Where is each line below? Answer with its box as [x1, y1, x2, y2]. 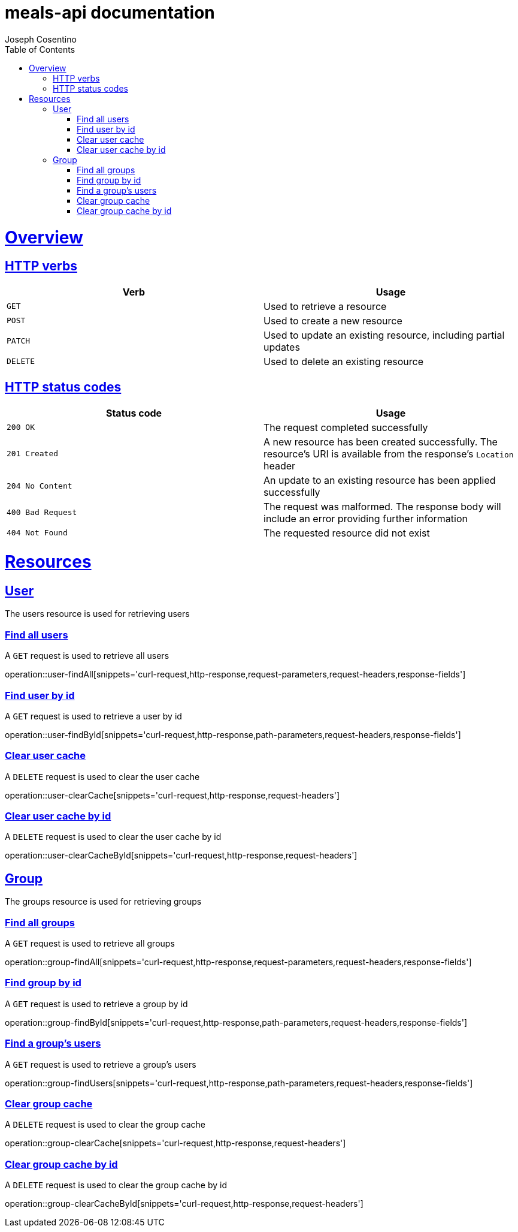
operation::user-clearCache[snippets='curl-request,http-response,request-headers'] [5, 790, 340, 800]
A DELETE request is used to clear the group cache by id [5, 1180, 228, 1191]
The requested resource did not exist [263, 526, 430, 539]
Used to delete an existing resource [263, 355, 424, 368]
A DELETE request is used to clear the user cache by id [5, 832, 222, 842]
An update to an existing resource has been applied [263, 474, 496, 486]
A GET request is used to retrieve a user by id [5, 710, 182, 721]
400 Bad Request [7, 508, 77, 517]
